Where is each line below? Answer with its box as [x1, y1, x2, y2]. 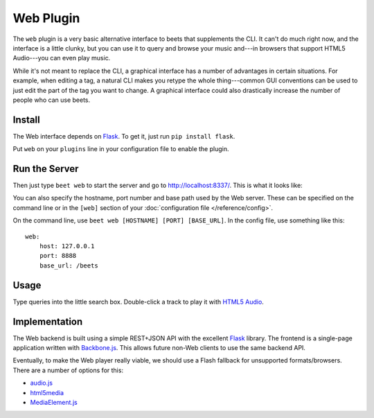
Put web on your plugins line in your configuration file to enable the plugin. [12, 145, 229, 153]
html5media [30, 388, 64, 397]
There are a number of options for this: [12, 366, 124, 374]
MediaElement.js [30, 398, 78, 406]
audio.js [30, 378, 53, 387]
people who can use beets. [12, 96, 90, 104]
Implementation [12, 315, 83, 327]
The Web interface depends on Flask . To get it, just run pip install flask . [12, 132, 235, 140]
